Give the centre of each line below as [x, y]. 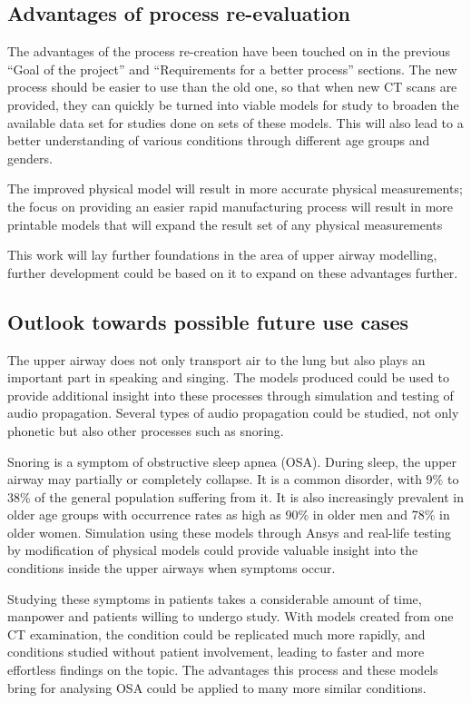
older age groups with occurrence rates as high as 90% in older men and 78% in [229, 515]
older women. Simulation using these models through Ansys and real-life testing [230, 532]
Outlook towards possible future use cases [208, 321]
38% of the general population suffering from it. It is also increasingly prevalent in [235, 496]
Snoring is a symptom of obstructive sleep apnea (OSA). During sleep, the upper [232, 461]
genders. [30, 158]
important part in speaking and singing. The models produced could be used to [228, 377]
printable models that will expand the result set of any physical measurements [225, 224]
